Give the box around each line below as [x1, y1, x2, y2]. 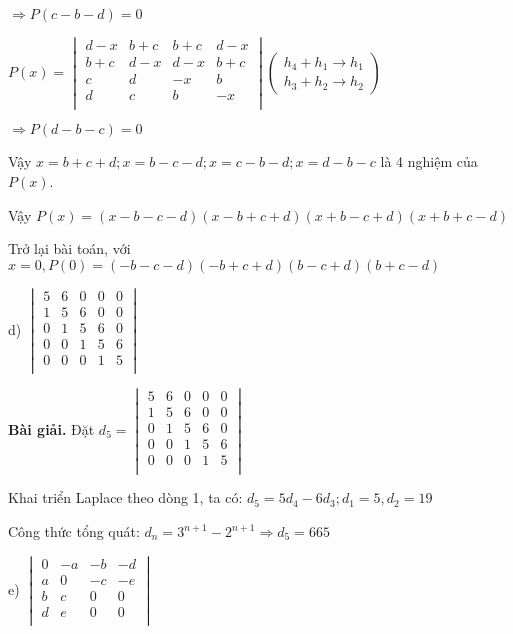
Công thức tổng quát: [8, 521, 140, 542]
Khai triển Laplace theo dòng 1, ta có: [8, 487, 243, 508]
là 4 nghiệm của [380, 151, 478, 172]
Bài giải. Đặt [8, 418, 95, 439]
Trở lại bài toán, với [8, 238, 131, 259]
